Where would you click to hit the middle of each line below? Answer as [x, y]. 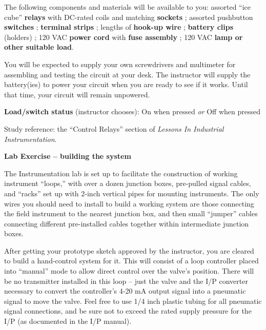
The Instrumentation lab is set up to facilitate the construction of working [121, 173]
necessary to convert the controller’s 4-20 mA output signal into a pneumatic [125, 291]
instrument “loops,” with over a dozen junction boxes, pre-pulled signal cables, [128, 183]
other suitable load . [39, 47]
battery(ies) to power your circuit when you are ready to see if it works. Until [126, 84]
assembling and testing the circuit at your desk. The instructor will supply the [127, 74]
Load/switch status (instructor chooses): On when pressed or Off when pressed [132, 111]
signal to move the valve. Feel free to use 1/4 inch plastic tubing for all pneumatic [133, 301]
